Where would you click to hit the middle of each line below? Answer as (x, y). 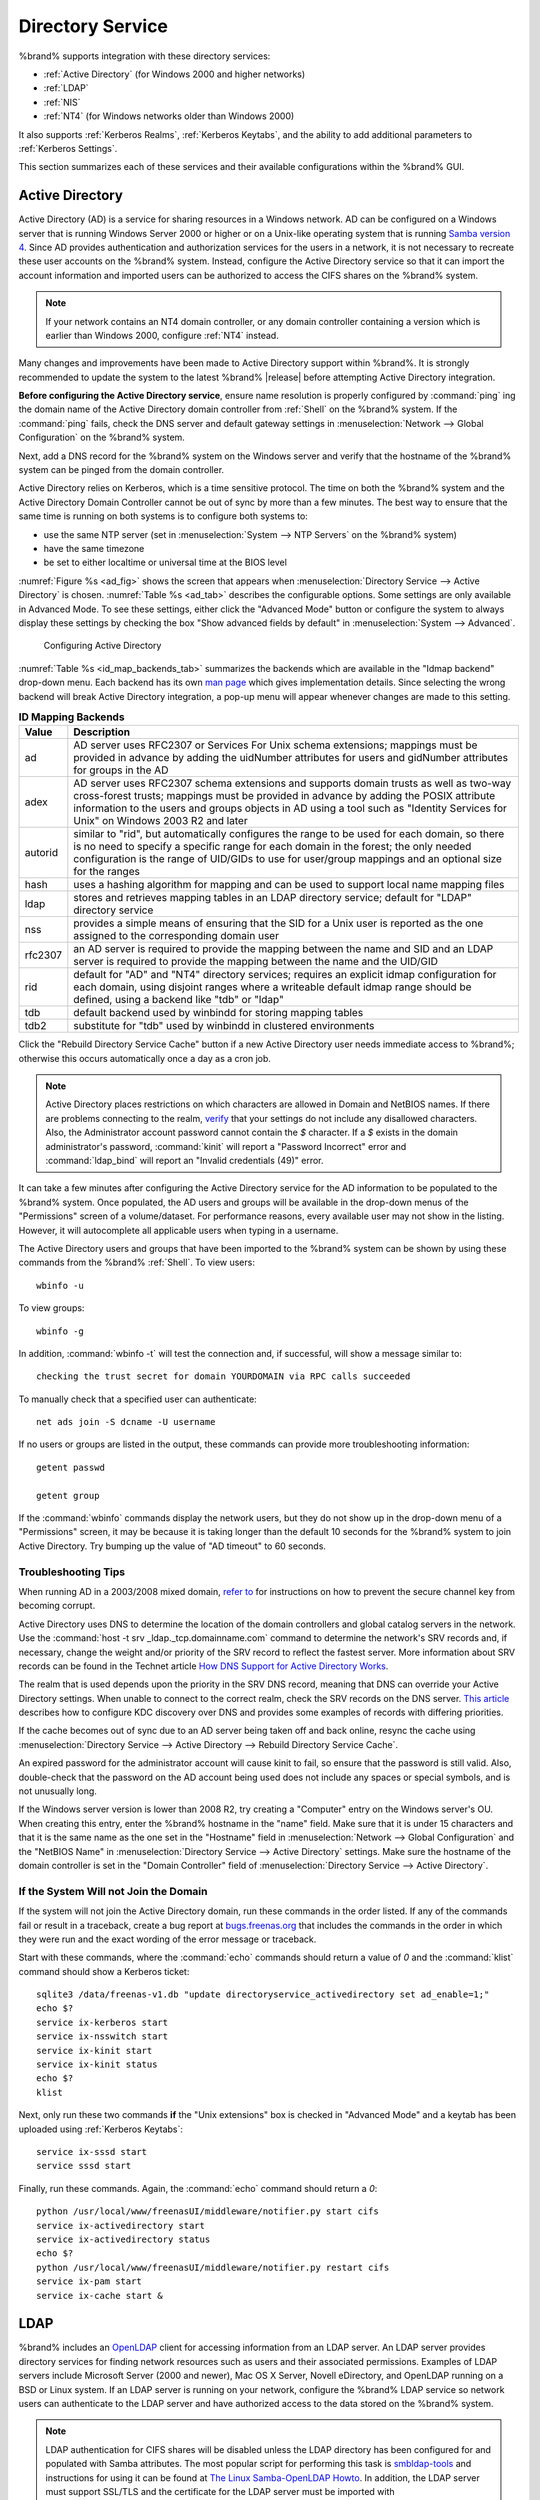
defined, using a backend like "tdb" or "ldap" (178, 1000)
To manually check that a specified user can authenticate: (137, 1399)
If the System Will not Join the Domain (113, 1891)
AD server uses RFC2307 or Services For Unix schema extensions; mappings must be (275, 745)
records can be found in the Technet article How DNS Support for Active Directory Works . (203, 1666)
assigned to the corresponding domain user (176, 936)
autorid (41, 853)
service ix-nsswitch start (102, 2036)
